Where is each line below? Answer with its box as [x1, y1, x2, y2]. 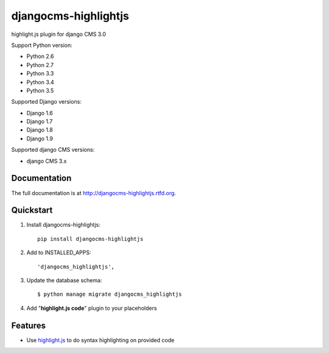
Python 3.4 [26, 78, 54, 85]
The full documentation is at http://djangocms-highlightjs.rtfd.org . [11, 189, 176, 196]
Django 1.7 [26, 118, 53, 125]
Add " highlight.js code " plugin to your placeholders [26, 304, 157, 312]
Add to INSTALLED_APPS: [26, 249, 91, 256]
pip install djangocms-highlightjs [37, 235, 144, 242]
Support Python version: [11, 41, 73, 49]
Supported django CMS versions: [11, 146, 95, 154]
